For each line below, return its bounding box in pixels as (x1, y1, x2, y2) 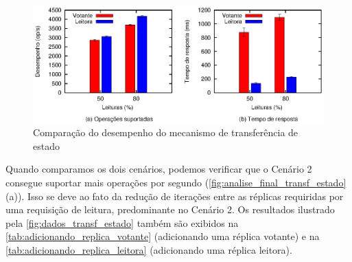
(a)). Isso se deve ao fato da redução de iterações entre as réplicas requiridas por (5, 188, 344, 203)
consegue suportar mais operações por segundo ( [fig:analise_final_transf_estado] (5, 175, 347, 190)
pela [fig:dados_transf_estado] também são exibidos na (5, 215, 239, 230)
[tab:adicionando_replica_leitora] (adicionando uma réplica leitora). (5, 242, 292, 256)
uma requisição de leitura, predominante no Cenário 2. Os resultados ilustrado (5, 202, 335, 217)
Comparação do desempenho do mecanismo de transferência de (33, 125, 298, 140)
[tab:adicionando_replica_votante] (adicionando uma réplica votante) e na (5, 229, 320, 243)
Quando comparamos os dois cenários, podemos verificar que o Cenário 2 (5, 162, 312, 176)
